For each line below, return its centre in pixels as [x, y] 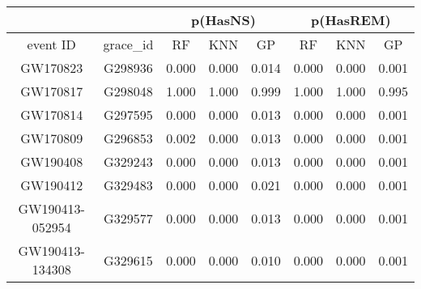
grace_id [128, 44]
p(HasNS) [223, 20]
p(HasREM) [351, 20]
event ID [51, 44]
